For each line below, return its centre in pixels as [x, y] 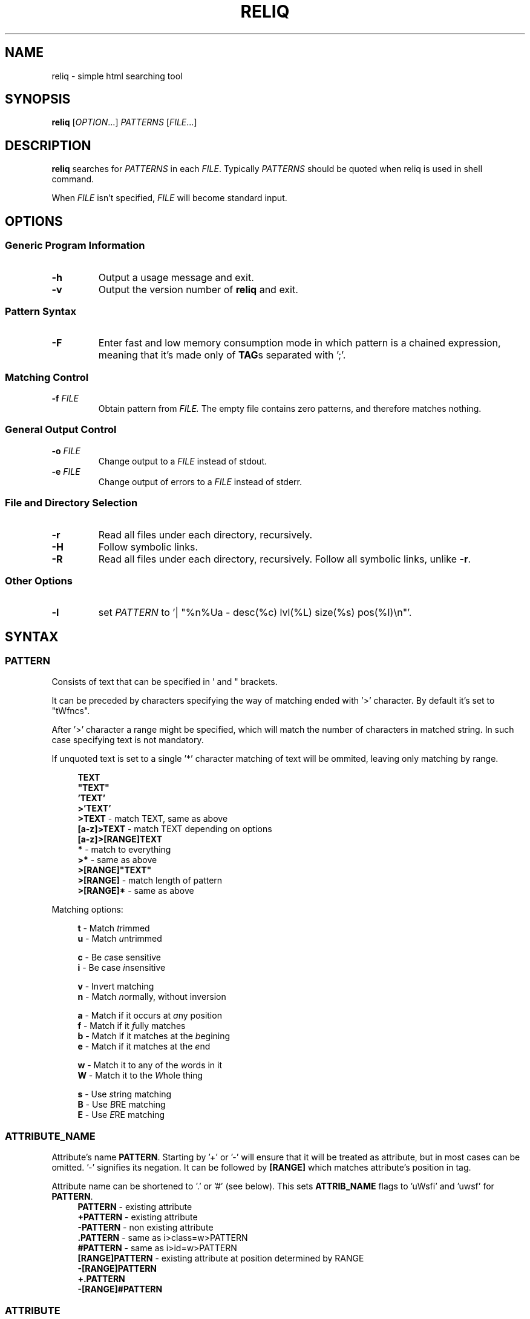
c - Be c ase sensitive [119, 957]
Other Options [39, 580]
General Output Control [61, 430]
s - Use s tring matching [125, 1094]
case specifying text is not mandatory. [128, 740]
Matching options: [87, 910]
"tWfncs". [71, 711]
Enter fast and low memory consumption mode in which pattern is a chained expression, [299, 343]
